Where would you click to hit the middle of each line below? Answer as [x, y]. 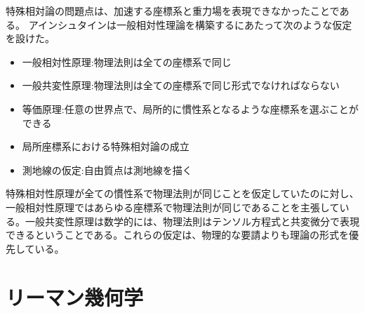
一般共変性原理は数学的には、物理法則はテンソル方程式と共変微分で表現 [192, 221]
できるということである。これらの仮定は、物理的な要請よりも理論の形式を [177, 235]
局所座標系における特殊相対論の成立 [106, 146]
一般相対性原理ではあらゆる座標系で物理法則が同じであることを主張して [173, 207]
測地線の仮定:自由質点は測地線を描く [107, 169]
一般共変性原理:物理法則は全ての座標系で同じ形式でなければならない [181, 85]
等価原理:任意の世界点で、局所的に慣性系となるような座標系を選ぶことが [190, 108]
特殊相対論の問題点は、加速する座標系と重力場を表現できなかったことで [173, 11]
